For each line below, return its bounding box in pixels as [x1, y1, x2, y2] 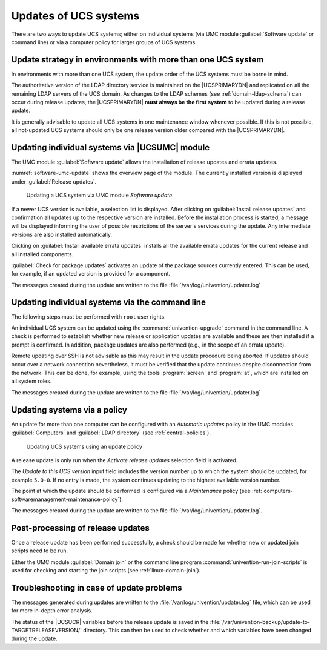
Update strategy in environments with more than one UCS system [11, 55, 264, 65]
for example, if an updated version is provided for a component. [11, 270, 171, 277]
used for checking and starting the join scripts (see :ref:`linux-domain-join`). [11, 566, 201, 574]
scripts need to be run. [11, 547, 68, 554]
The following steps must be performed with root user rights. [11, 313, 166, 320]
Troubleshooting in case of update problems [11, 582, 182, 593]
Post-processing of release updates [11, 523, 150, 533]
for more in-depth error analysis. [11, 607, 93, 614]
